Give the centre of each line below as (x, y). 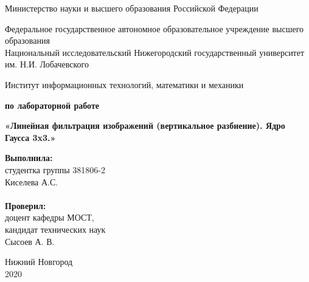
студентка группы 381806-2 (55, 169)
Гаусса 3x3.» (30, 137)
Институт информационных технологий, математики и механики (124, 84)
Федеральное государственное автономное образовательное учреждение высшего (154, 28)
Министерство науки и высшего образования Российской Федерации (132, 8)
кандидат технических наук (55, 229)
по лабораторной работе (52, 105)
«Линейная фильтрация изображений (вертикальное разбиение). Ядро (145, 126)
